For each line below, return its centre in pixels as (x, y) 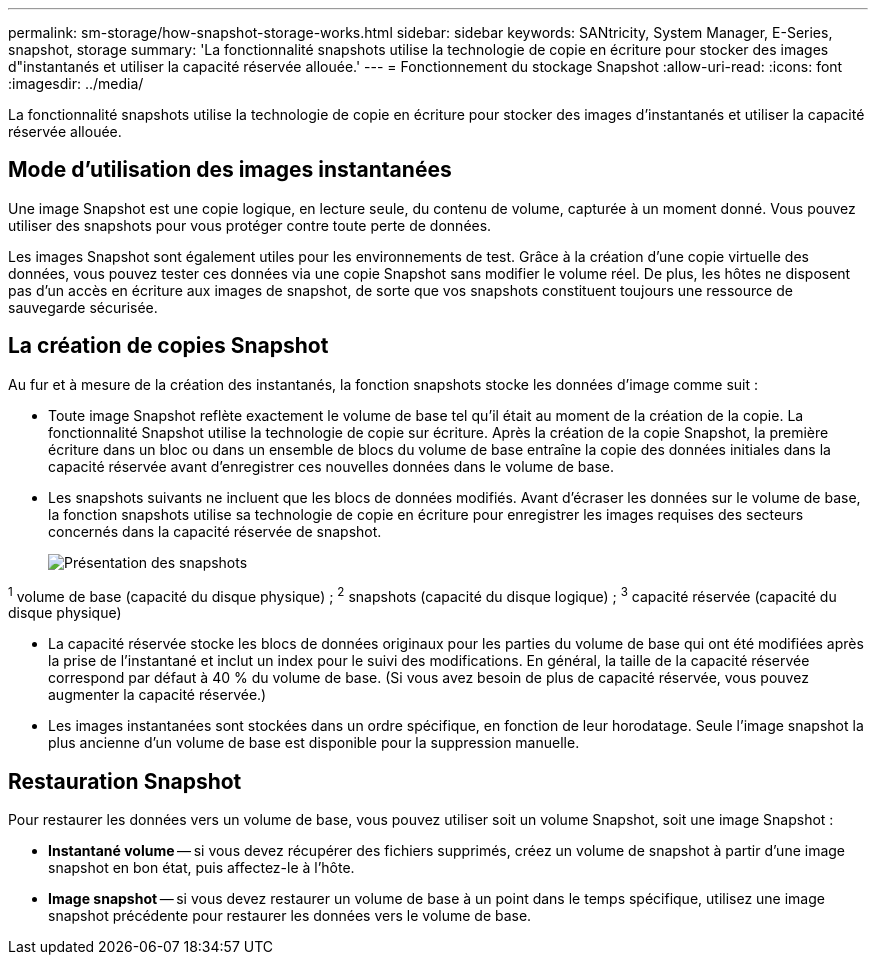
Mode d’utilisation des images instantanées (230, 170)
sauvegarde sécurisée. (83, 307)
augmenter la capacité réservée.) (157, 695)
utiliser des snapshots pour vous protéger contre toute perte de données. (250, 225)
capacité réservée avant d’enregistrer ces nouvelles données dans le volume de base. (331, 466)
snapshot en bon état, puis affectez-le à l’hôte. (201, 868)
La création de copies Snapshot (168, 346)
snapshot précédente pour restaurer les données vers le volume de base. (290, 916)
